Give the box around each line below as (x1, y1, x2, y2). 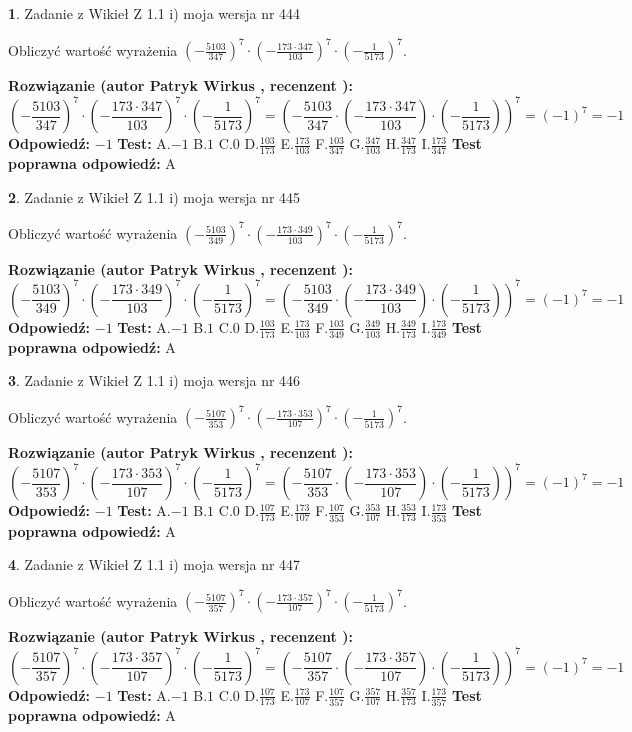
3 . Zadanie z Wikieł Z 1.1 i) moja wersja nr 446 (8, 370, 301, 391)
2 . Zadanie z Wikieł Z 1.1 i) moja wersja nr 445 (8, 186, 301, 207)
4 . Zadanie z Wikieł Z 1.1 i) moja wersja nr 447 (8, 554, 301, 575)
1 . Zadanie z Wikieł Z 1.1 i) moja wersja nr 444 (8, 3, 301, 23)
